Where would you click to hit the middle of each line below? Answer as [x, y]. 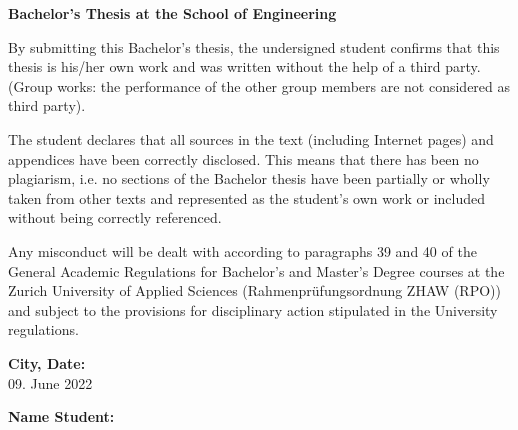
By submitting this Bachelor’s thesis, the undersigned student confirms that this [254, 46]
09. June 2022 [50, 382]
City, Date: [47, 362]
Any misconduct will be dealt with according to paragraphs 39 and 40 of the [242, 250]
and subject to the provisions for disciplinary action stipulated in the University [253, 309]
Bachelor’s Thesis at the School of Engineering [172, 13]
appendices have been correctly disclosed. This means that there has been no [243, 158]
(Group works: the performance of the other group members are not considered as [259, 85]
